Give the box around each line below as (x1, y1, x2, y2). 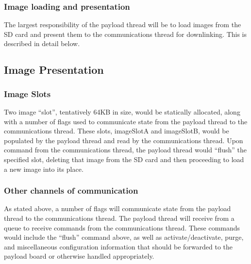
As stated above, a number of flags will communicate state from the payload (4, 203, 231, 214)
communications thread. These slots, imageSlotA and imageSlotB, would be (4, 126, 229, 136)
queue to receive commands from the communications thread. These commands (4, 222, 240, 232)
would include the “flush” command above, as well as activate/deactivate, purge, (4, 232, 244, 242)
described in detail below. (4, 38, 80, 49)
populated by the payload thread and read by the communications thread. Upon (4, 135, 243, 145)
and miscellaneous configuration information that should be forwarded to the (4, 241, 233, 251)
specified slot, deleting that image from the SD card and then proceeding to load (4, 154, 244, 164)
